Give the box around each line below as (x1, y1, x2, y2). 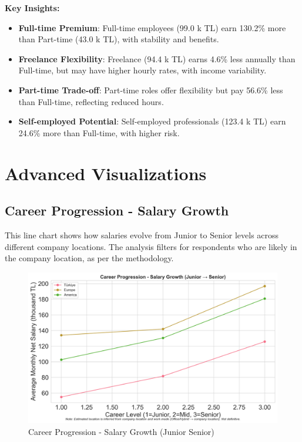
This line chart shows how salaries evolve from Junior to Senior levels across (5, 228, 279, 241)
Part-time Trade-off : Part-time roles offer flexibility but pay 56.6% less (18, 83, 283, 96)
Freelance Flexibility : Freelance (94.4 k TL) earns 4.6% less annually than (18, 52, 296, 65)
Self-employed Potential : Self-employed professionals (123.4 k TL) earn (18, 115, 286, 127)
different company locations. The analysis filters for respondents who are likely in (5, 240, 297, 252)
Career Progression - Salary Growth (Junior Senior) (28, 425, 214, 437)
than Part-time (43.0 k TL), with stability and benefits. (18, 33, 219, 45)
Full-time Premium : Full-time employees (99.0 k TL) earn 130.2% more (18, 21, 286, 33)
